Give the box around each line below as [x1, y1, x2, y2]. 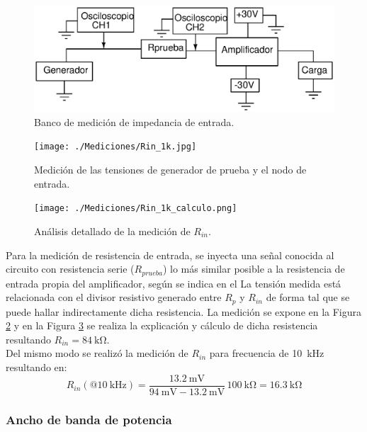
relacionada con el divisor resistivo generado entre [6, 290, 222, 305]
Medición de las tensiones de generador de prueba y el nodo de [34, 162, 307, 177]
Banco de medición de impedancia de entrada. [34, 114, 235, 129]
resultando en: [6, 360, 67, 375]
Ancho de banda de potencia [6, 410, 172, 428]
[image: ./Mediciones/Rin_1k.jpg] [34, 142, 197, 152]
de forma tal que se [266, 290, 350, 305]
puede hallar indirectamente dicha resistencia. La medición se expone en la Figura [6, 304, 362, 319]
